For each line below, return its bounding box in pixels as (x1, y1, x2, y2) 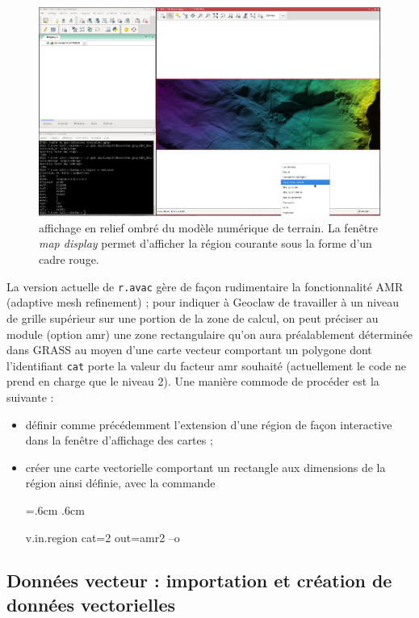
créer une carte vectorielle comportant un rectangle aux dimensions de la (25, 458, 386, 475)
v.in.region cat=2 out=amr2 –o (25, 528, 180, 545)
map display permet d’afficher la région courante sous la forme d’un (39, 235, 372, 252)
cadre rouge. (39, 251, 99, 268)
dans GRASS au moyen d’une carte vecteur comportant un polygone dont (6, 341, 372, 358)
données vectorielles (6, 591, 176, 616)
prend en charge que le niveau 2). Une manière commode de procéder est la (6, 373, 379, 390)
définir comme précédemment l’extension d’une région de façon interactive (25, 415, 392, 432)
